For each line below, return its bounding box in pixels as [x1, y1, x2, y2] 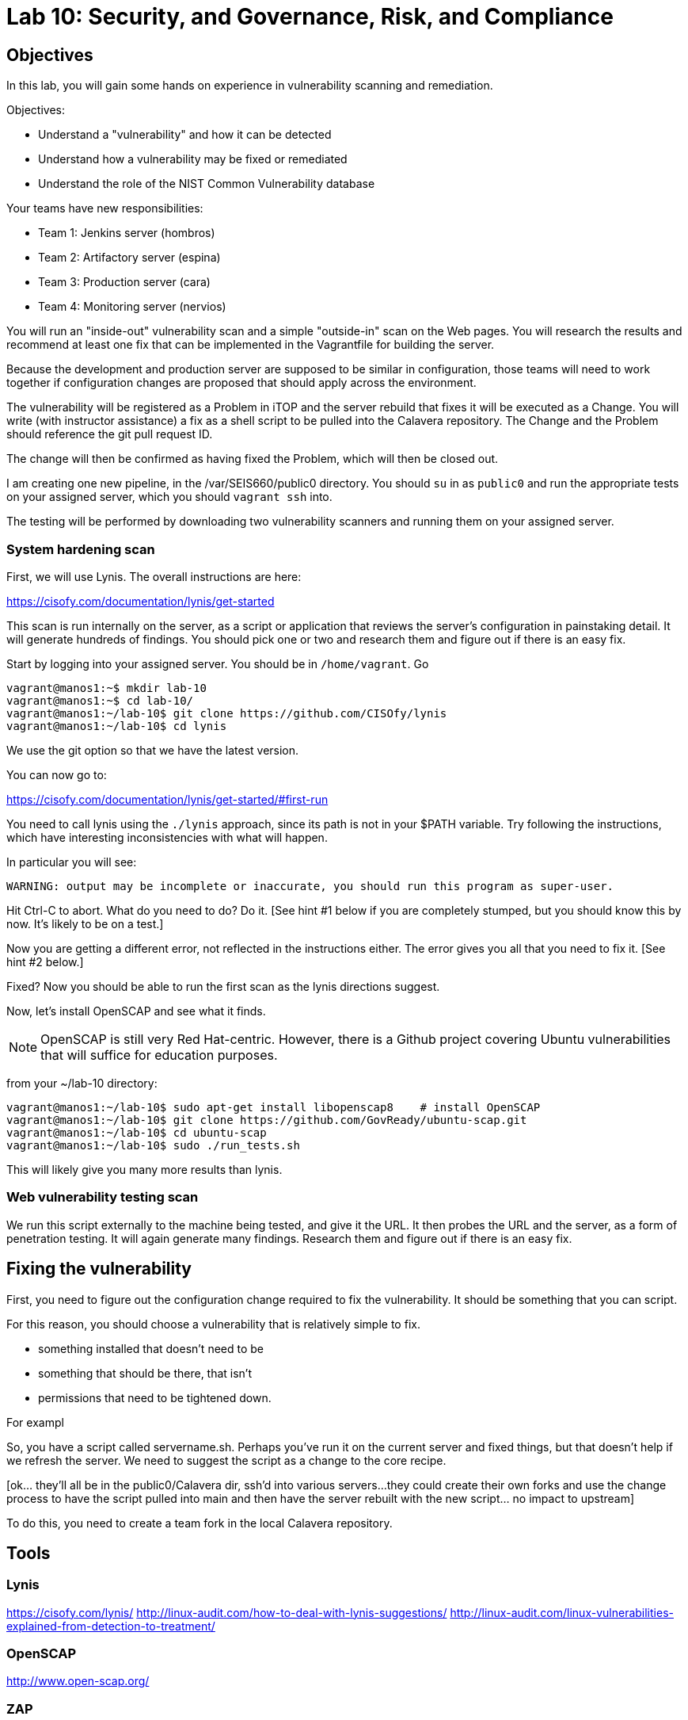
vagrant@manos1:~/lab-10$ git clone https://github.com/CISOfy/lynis [6, 706, 447, 720]
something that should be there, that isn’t [38, 1366, 253, 1380]
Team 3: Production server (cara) [38, 275, 211, 289]
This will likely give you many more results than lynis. [6, 1162, 283, 1176]
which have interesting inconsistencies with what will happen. [6, 830, 328, 844]
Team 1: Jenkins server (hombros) [38, 226, 215, 240]
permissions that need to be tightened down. [38, 1390, 272, 1405]
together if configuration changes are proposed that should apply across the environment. [6, 376, 477, 390]
